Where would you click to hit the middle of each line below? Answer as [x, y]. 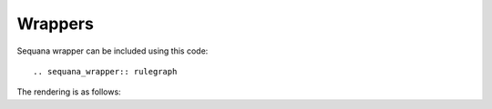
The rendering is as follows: [69, 92]
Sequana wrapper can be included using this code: [113, 51]
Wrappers [56, 24]
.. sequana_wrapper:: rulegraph [105, 71]
